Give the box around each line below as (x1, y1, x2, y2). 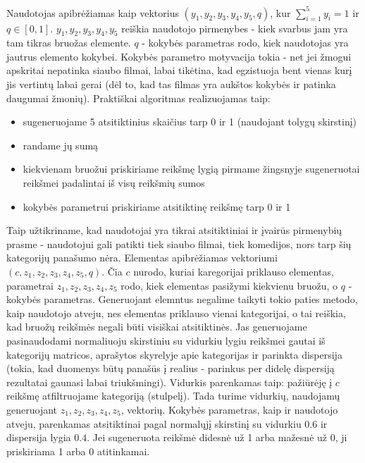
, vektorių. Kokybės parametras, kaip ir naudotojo (120, 402, 338, 416)
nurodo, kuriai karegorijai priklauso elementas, (133, 264, 334, 279)
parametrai (6, 278, 54, 292)
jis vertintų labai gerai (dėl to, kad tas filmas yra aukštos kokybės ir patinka (6, 77, 336, 92)
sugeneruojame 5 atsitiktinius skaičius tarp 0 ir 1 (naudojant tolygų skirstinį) (23, 114, 357, 129)
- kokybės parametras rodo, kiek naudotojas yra (142, 35, 349, 50)
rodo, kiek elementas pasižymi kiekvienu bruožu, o (120, 278, 338, 292)
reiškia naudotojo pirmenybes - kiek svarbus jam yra (121, 20, 348, 35)
